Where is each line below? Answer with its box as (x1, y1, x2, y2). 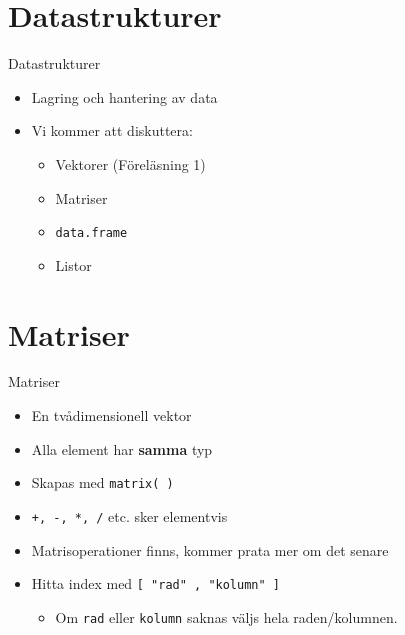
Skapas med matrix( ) (31, 472, 174, 493)
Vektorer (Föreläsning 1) (55, 153, 206, 174)
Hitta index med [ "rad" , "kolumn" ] (31, 573, 280, 594)
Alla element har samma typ (31, 438, 213, 459)
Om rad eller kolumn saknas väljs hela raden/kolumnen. (55, 606, 398, 627)
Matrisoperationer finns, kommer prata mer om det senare (31, 539, 389, 560)
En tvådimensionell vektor (31, 405, 192, 426)
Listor (55, 254, 92, 275)
